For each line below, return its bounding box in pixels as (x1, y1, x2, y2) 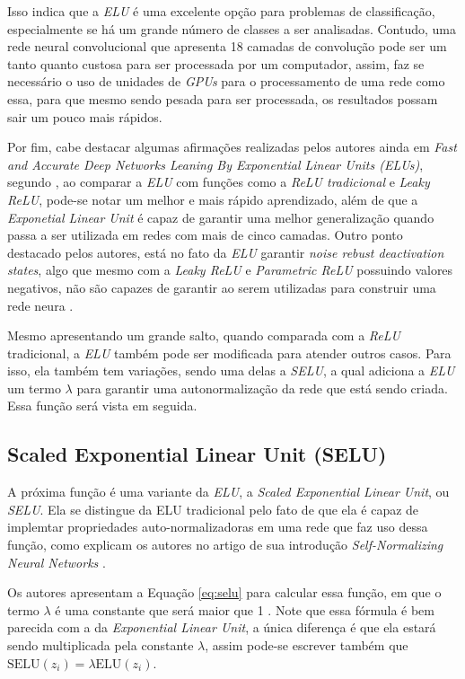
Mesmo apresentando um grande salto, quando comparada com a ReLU (7, 326, 400, 345)
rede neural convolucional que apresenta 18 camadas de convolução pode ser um (7, 37, 447, 56)
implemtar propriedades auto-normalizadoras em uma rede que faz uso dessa (7, 517, 428, 536)
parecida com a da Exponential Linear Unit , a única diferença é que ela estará (7, 618, 436, 637)
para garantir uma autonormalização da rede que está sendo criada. (76, 378, 448, 397)
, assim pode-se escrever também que (205, 636, 408, 655)
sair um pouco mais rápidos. (7, 107, 162, 126)
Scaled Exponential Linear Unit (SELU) (7, 440, 387, 468)
